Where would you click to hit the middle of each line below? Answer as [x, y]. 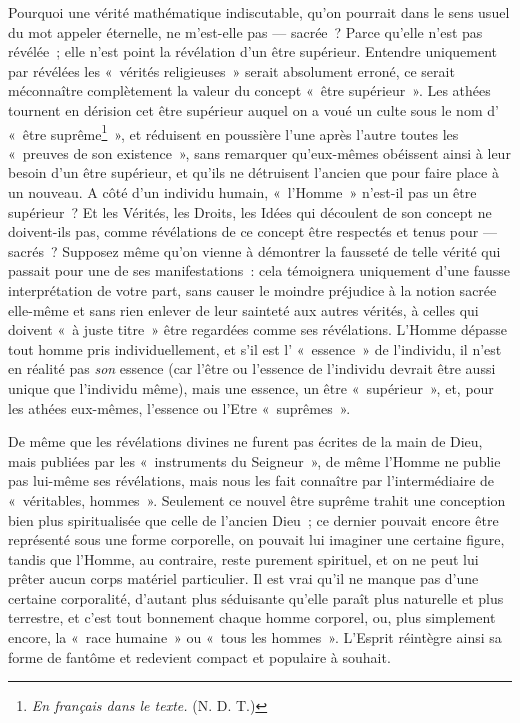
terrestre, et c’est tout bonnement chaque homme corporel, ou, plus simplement [252, 617]
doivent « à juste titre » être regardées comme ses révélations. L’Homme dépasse [257, 329]
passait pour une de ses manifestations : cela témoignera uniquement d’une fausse [259, 270]
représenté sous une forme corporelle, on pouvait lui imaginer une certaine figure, [256, 539]
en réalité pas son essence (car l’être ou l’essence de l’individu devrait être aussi [252, 368]
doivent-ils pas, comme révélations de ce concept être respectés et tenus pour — [252, 231]
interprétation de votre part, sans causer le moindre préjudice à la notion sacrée [252, 289]
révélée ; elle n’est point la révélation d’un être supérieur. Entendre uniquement [253, 51]
